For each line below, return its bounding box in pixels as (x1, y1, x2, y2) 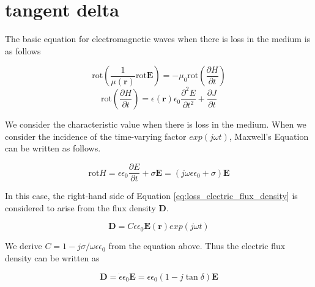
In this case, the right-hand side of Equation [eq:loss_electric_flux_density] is (5, 189, 298, 202)
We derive (5, 239, 42, 252)
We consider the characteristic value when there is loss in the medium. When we (5, 118, 306, 131)
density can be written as (5, 251, 100, 264)
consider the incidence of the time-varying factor (5, 129, 187, 142)
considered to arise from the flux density (5, 201, 156, 214)
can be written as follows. (5, 142, 101, 154)
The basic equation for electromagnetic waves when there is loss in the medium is (5, 32, 311, 45)
